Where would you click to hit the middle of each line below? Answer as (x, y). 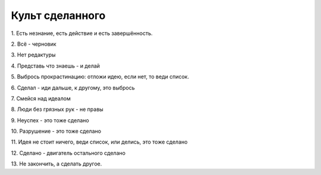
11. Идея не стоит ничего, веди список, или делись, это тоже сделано (99, 142)
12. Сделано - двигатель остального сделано (68, 153)
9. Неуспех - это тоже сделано (50, 120)
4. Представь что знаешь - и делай (56, 66)
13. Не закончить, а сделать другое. (56, 164)
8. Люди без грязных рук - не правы (57, 109)
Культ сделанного (58, 15)
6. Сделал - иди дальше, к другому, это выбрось (73, 87)
